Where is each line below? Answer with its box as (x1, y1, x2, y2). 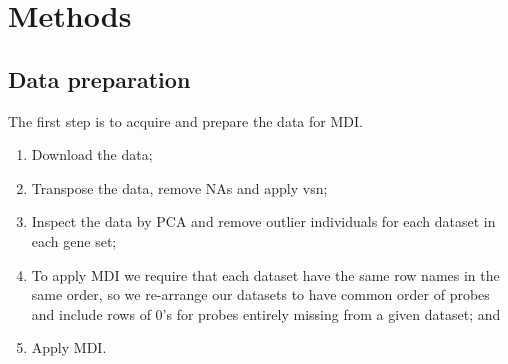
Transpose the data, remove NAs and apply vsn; (31, 177, 328, 198)
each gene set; (31, 230, 117, 251)
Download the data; (31, 144, 153, 165)
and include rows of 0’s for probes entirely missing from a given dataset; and (31, 303, 501, 324)
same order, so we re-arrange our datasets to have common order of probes (31, 284, 490, 305)
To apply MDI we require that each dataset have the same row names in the (31, 264, 500, 285)
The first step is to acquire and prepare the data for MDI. (8, 110, 363, 131)
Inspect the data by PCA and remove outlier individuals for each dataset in (31, 211, 496, 232)
